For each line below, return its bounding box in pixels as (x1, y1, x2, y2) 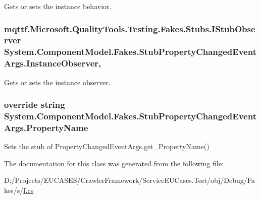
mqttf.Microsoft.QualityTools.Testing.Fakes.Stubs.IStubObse (4, 22, 255, 35)
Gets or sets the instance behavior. (4, 1, 112, 11)
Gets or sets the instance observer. (4, 77, 111, 87)
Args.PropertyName (4, 121, 88, 134)
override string (4, 98, 65, 111)
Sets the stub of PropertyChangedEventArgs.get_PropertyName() (4, 141, 210, 152)
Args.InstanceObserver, (4, 57, 101, 70)
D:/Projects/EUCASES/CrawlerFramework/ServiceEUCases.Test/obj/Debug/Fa (4, 175, 255, 185)
